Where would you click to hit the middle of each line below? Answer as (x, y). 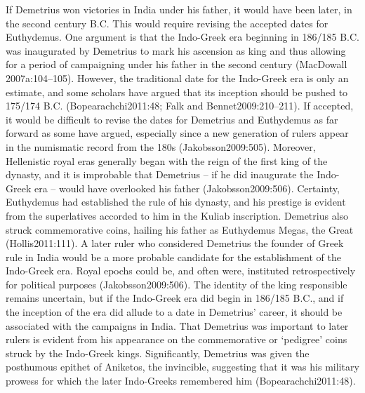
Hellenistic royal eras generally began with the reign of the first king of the (167, 160)
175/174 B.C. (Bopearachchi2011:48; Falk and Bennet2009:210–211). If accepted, (180, 106)
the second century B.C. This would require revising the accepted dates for (167, 23)
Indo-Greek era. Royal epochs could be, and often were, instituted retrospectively (181, 271)
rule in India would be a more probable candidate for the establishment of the (173, 257)
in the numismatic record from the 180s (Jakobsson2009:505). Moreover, (161, 146)
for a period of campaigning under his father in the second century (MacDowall (177, 64)
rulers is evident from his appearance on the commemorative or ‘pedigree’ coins (177, 339)
